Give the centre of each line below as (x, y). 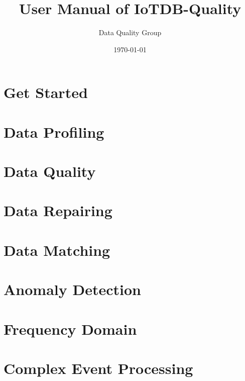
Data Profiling (54, 131)
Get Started (46, 92)
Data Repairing (58, 210)
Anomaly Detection (72, 289)
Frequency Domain (70, 328)
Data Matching (57, 250)
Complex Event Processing (98, 368)
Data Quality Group (130, 32)
